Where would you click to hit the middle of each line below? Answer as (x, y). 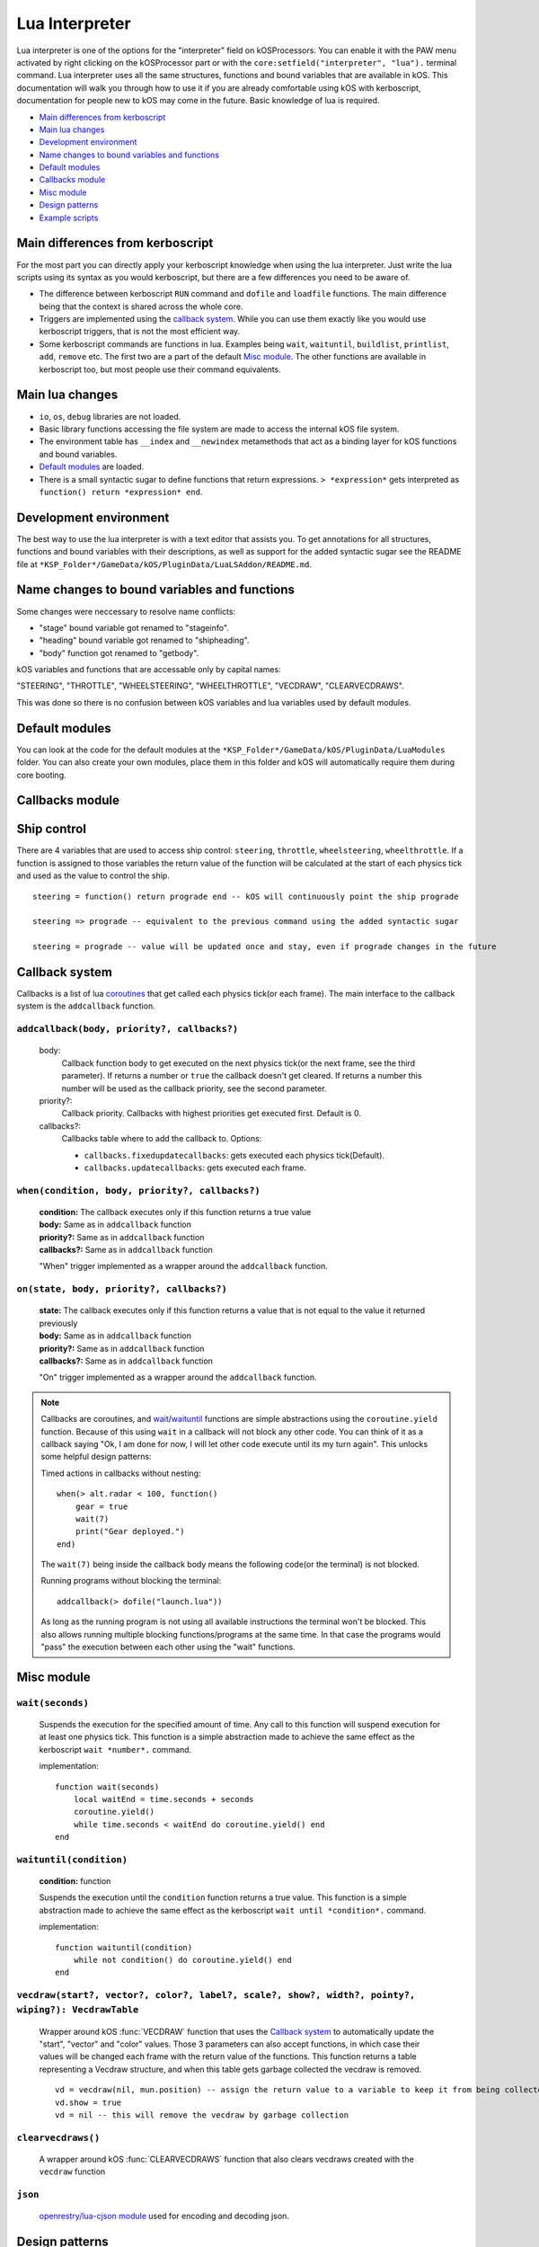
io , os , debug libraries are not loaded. (110, 416)
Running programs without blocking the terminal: (131, 1581)
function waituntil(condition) (124, 1947)
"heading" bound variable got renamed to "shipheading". (145, 640)
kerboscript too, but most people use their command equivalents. (160, 369)
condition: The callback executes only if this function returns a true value (175, 1212)
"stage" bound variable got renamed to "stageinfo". (134, 627)
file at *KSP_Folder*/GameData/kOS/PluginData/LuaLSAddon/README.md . (164, 564)
